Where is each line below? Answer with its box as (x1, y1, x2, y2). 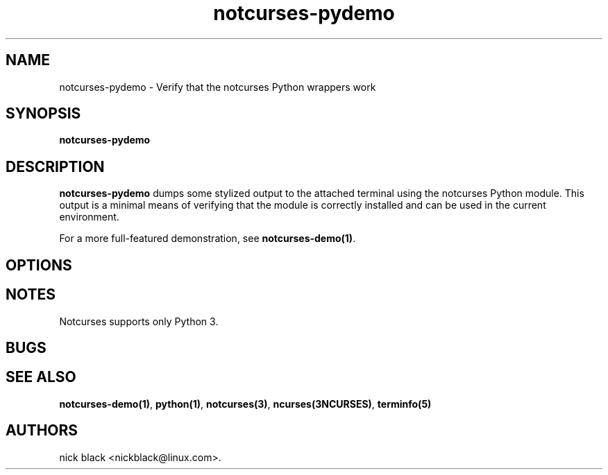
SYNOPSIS (6, 105, 81, 123)
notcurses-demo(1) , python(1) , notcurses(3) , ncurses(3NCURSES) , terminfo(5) (59, 397, 432, 410)
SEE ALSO (6, 368, 76, 386)
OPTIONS (6, 256, 72, 274)
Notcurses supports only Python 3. (59, 315, 219, 327)
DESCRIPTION (6, 157, 105, 175)
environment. (59, 211, 119, 223)
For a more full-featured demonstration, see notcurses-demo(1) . (59, 232, 356, 245)
